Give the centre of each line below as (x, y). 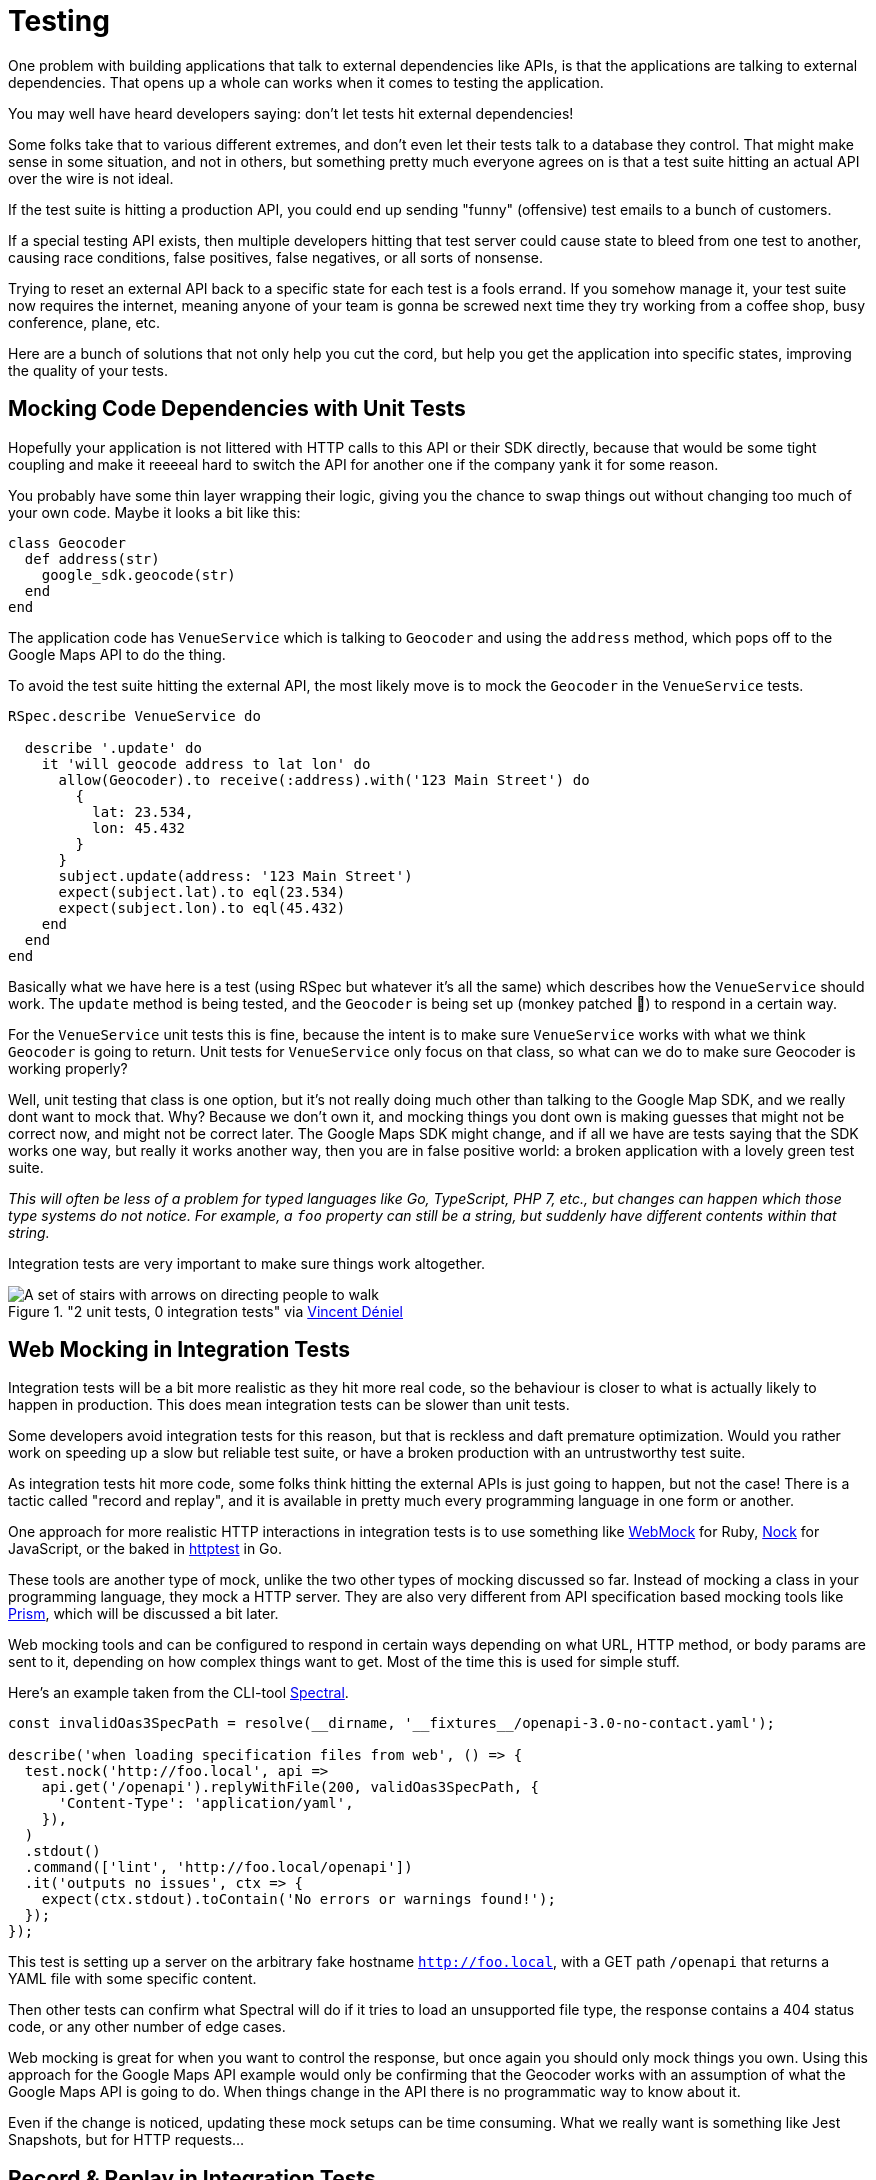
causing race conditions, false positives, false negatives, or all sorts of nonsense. (276, 257)
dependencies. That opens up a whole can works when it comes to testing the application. (306, 82)
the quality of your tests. (88, 370)
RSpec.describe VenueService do (134, 715)
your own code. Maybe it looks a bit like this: (154, 512)
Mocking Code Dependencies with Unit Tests (237, 409)
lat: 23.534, (143, 811)
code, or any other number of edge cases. (147, 2027)
